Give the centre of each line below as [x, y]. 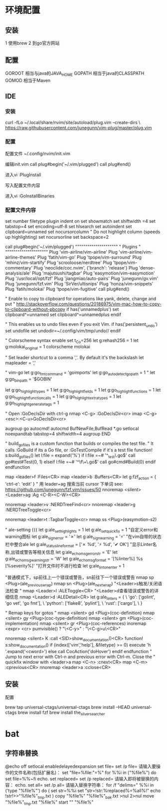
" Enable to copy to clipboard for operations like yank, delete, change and [81, 298]
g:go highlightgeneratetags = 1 [32, 403]
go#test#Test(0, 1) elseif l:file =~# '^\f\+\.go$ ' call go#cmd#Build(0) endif [81, 462]
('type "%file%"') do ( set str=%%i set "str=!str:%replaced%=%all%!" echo [83, 791]
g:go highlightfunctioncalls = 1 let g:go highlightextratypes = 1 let [63, 397]
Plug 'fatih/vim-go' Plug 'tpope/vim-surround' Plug [89, 257]
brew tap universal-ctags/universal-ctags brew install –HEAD [68, 707]
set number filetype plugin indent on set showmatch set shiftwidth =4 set [81, 221]
